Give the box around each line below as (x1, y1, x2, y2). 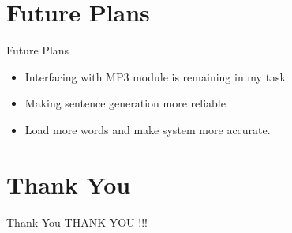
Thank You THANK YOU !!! (6, 213, 148, 230)
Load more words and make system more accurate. (24, 121, 271, 137)
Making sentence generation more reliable (24, 95, 226, 111)
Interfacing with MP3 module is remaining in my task (24, 68, 286, 85)
